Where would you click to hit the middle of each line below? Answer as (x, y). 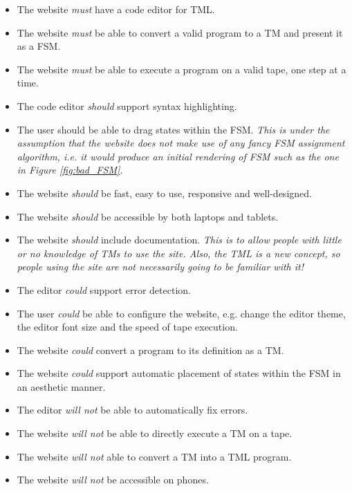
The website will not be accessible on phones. (113, 480)
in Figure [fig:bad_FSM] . (70, 170)
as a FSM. (39, 46)
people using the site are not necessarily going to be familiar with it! (160, 267)
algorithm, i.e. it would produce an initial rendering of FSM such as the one (178, 156)
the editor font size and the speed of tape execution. (127, 327)
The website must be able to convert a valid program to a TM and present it (180, 32)
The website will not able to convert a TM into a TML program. (154, 456)
